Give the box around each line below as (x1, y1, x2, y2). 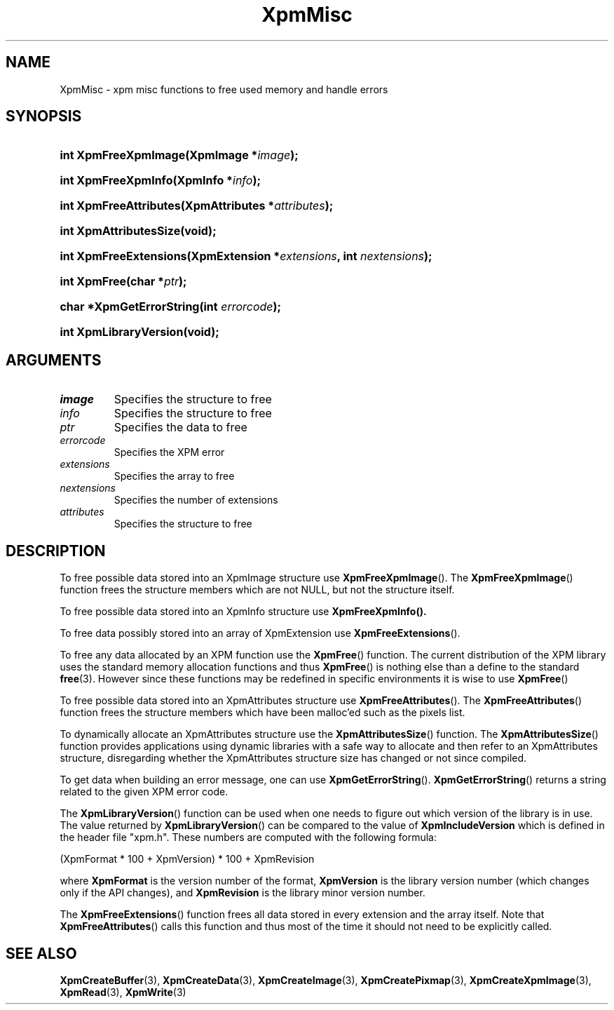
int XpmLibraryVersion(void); (60, 325, 219, 339)
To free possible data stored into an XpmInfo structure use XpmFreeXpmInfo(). (60, 605, 427, 618)
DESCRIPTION (6, 541, 106, 560)
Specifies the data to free (114, 420, 247, 435)
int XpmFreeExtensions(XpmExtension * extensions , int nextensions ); (60, 249, 432, 264)
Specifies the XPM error (114, 446, 225, 459)
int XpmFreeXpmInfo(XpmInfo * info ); (60, 173, 261, 188)
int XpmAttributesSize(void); (60, 224, 217, 238)
